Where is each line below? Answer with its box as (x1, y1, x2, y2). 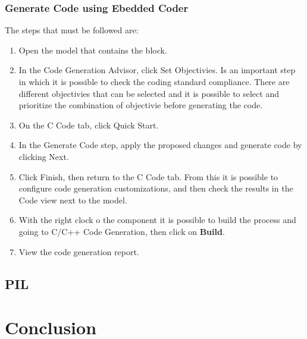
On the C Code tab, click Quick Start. (18, 118, 159, 131)
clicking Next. (18, 150, 69, 162)
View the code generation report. (18, 245, 139, 258)
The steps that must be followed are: (5, 24, 139, 36)
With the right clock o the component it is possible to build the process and (18, 214, 296, 226)
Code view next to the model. (18, 193, 127, 206)
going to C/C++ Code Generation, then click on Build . (18, 225, 225, 237)
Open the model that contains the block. (18, 43, 167, 56)
